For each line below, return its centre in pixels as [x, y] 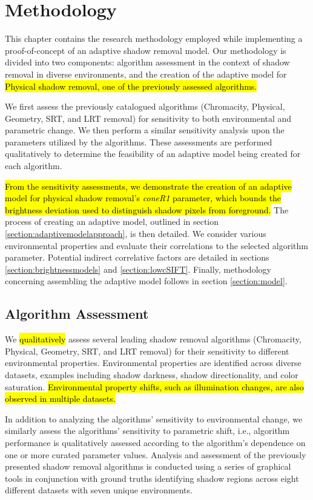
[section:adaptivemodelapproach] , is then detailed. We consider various [136, 234]
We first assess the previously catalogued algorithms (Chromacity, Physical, [145, 106]
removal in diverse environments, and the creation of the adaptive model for [146, 74]
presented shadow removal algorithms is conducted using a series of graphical [148, 466]
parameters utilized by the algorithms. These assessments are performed [139, 142]
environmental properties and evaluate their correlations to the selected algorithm [157, 245]
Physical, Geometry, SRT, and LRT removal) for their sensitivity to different [147, 351]
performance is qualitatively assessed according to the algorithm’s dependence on [155, 442]
